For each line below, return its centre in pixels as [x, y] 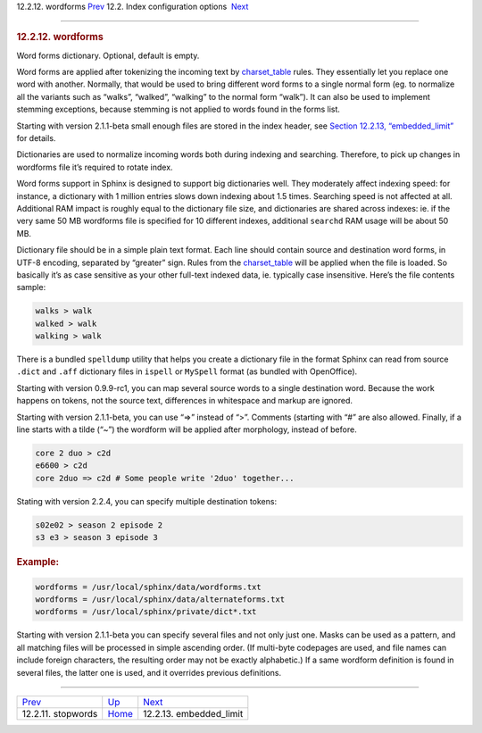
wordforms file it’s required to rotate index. [95, 167]
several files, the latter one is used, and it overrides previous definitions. [149, 672]
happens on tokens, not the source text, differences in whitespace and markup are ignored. [184, 401]
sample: [31, 287]
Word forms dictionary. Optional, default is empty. [108, 55]
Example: [38, 562]
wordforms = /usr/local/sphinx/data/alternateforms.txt [160, 599]
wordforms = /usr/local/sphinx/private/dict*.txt [146, 612]
